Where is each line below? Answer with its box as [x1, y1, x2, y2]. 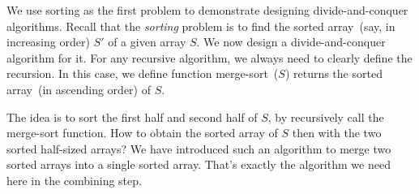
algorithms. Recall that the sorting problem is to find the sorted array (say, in [6, 17, 395, 34]
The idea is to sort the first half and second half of [6, 108, 258, 125]
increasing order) [6, 33, 90, 50]
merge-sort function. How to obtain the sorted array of [6, 124, 278, 141]
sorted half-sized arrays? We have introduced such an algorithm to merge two [6, 140, 391, 157]
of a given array [108, 33, 186, 50]
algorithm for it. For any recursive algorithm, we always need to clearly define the [6, 49, 413, 66]
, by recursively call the [267, 108, 384, 125]
